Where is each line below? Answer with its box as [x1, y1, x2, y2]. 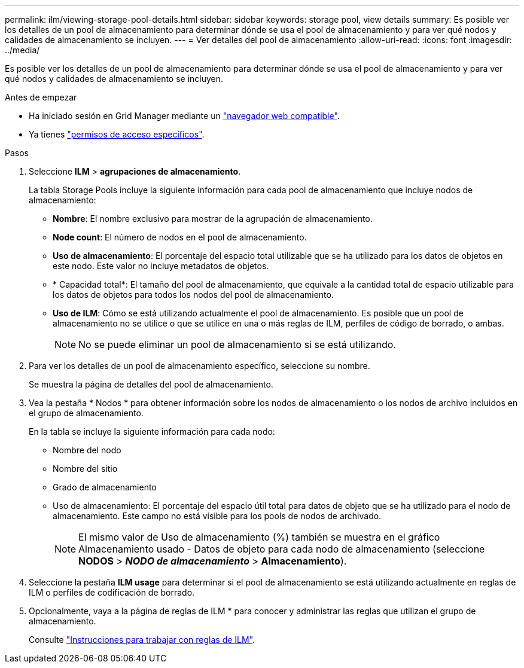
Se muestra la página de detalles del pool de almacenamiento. [29, 379, 273, 389]
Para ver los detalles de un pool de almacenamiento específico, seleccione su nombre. [29, 361, 370, 371]
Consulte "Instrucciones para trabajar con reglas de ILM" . [29, 635, 255, 645]
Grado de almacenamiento [53, 482, 157, 492]
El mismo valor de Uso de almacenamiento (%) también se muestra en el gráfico [78, 531, 440, 543]
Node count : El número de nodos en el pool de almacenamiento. [53, 232, 307, 242]
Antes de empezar [5, 92, 77, 102]
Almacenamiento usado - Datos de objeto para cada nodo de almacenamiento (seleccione [78, 543, 485, 555]
